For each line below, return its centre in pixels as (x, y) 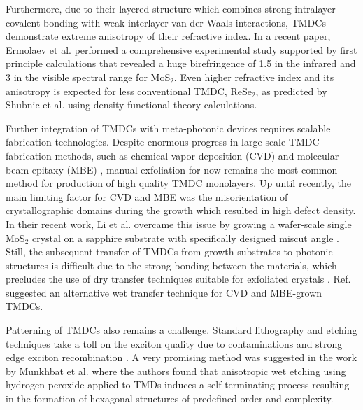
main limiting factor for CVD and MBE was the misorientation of (147, 196)
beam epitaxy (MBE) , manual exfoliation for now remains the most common (172, 169)
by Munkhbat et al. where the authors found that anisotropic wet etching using (176, 370)
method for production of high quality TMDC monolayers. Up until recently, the (178, 183)
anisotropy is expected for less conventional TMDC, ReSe (129, 91)
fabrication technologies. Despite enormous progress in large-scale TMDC (163, 142)
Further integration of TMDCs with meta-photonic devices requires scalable (168, 128)
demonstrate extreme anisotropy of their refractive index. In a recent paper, (168, 36)
